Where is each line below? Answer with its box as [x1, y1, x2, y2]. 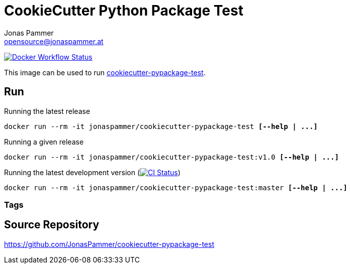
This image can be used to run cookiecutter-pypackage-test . [4, 68, 206, 77]
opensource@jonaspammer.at [4, 37, 104, 46]
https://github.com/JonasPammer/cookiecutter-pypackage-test [4, 239, 214, 248]
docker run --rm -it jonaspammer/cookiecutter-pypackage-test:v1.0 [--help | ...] [4, 153, 339, 161]
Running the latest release [4, 106, 91, 115]
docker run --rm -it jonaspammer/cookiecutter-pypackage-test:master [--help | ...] [4, 183, 347, 192]
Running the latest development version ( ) [4, 168, 181, 177]
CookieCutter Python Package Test [4, 2, 243, 19]
